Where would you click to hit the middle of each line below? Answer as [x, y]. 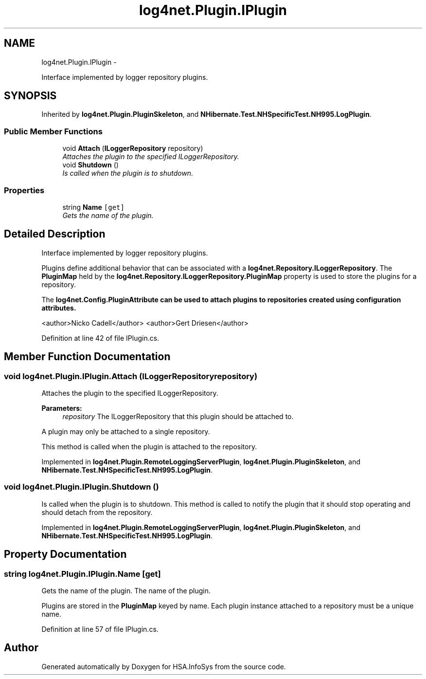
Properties [24, 190]
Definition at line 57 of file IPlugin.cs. [100, 629]
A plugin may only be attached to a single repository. [126, 431]
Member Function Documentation [87, 357]
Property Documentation [65, 554]
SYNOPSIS [30, 96]
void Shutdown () [90, 165]
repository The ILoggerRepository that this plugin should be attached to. [178, 416]
